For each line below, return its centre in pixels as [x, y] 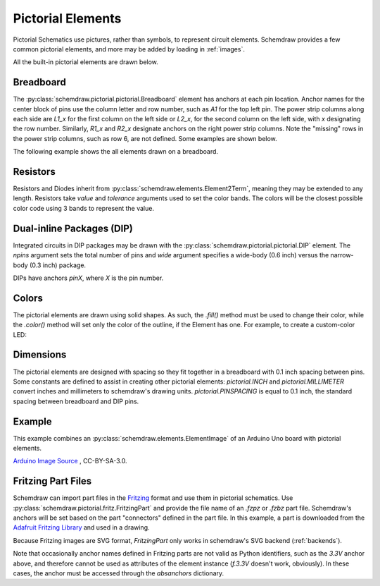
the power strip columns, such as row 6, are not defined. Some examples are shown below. [145, 138]
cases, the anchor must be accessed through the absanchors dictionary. [119, 573]
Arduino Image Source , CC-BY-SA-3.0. [70, 461]
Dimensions [40, 355]
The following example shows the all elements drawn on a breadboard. [115, 152]
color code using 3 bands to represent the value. [84, 208]
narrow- [342, 255]
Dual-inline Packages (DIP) [73, 228]
